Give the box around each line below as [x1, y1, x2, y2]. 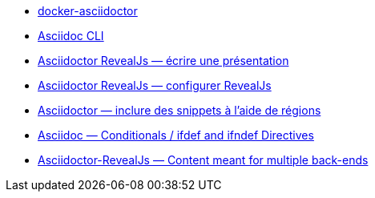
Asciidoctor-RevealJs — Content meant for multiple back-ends [38, 153, 369, 167]
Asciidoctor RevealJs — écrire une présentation [38, 54, 289, 67]
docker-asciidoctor [38, 4, 138, 18]
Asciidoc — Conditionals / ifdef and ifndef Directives [38, 128, 314, 142]
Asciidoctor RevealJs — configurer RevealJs [38, 79, 272, 92]
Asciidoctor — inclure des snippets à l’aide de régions [38, 103, 321, 117]
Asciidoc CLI [38, 29, 104, 42]
